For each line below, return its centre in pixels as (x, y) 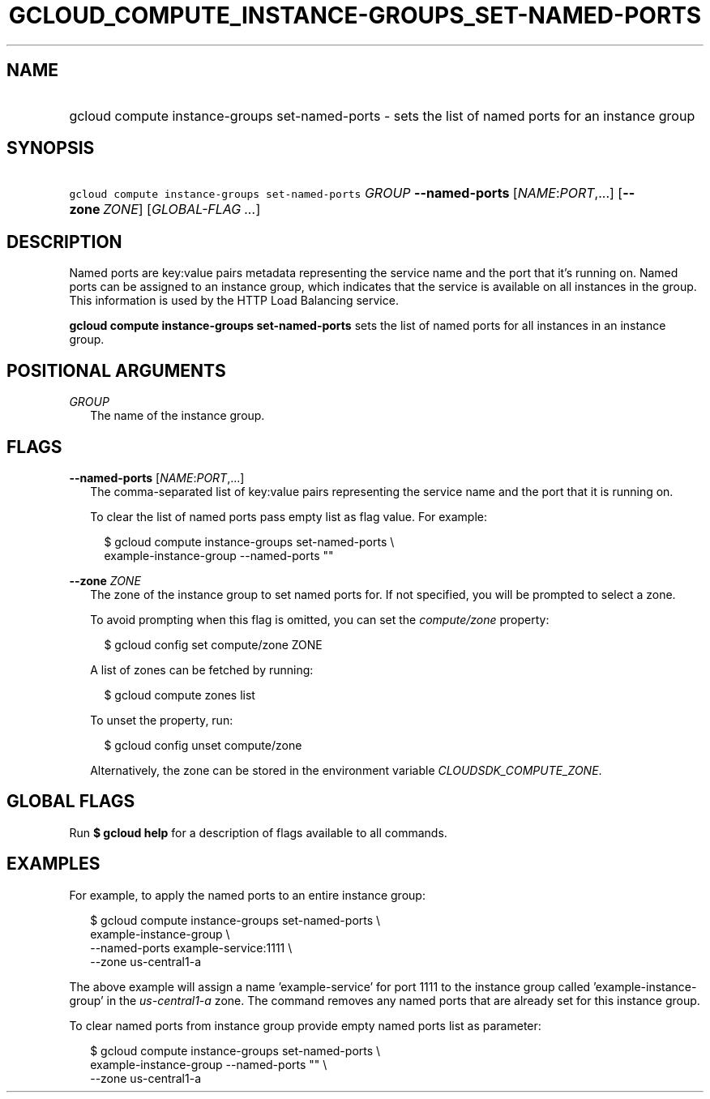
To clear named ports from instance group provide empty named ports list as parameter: (305, 1025)
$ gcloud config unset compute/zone (203, 745)
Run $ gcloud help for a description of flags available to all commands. (258, 832)
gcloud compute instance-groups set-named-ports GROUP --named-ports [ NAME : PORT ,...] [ (346, 193)
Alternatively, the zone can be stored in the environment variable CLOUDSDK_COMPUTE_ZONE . (346, 770)
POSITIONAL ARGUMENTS (116, 370)
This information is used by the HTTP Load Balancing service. (234, 301)
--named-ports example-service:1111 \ (191, 947)
